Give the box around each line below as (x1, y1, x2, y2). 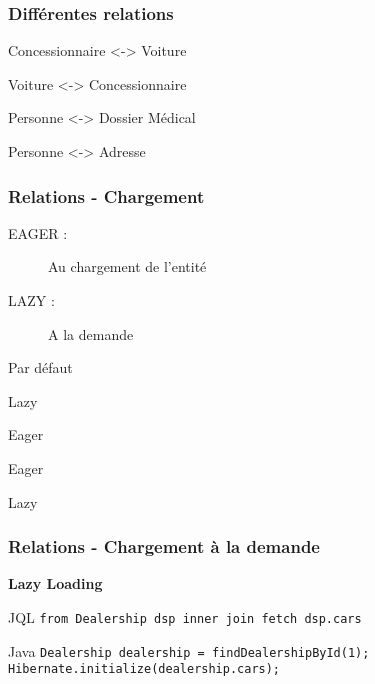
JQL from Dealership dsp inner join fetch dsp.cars (8, 606, 362, 627)
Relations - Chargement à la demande (8, 534, 320, 559)
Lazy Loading (8, 573, 103, 594)
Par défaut (8, 357, 73, 378)
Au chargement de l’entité (48, 256, 207, 277)
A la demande (48, 323, 134, 344)
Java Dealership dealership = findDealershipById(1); (8, 640, 370, 661)
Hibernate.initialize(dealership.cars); (8, 662, 281, 677)
